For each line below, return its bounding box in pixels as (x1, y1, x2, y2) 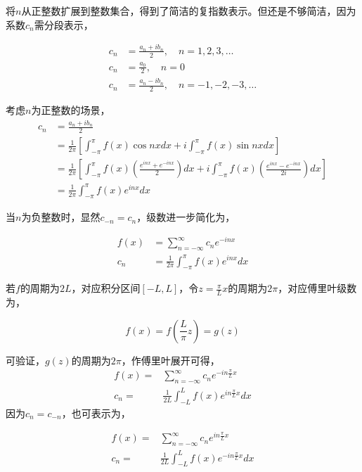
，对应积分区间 (71, 281, 141, 295)
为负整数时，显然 (21, 210, 101, 224)
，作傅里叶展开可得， (121, 352, 220, 367)
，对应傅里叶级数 (278, 281, 357, 295)
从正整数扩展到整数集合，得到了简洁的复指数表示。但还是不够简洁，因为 (21, 4, 356, 18)
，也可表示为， (61, 405, 131, 420)
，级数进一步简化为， (136, 210, 235, 224)
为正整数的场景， (31, 102, 110, 117)
